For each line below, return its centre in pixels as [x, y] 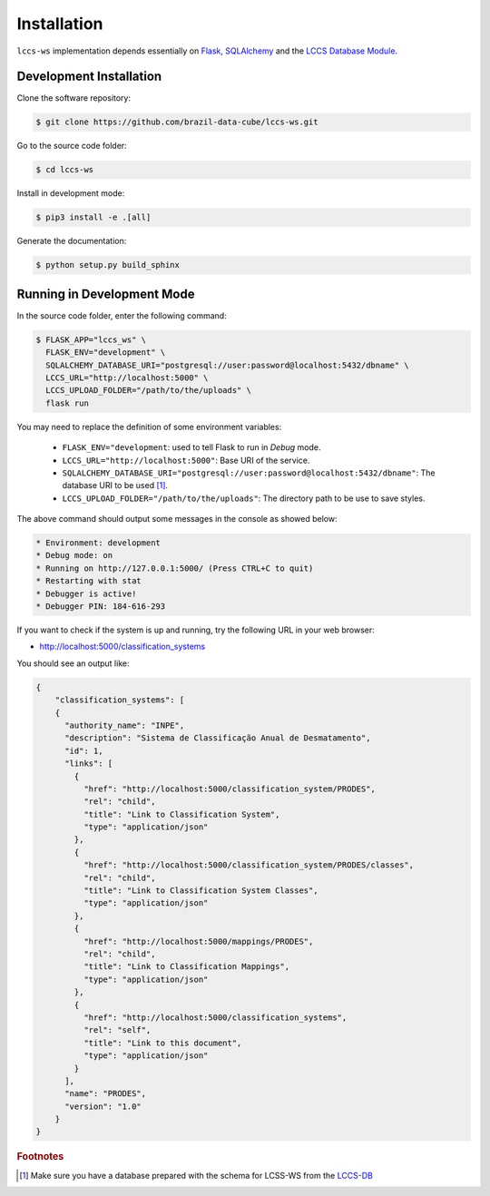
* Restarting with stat [89, 581]
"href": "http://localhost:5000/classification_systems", [215, 1017]
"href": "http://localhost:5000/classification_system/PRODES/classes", [249, 865]
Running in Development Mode [106, 294]
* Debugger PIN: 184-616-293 [101, 607]
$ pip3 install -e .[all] [93, 217]
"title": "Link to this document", [162, 1043]
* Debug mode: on [74, 555]
